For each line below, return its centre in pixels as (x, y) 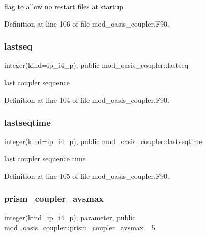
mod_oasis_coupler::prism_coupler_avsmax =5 (80, 227)
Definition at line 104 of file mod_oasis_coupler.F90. (87, 99)
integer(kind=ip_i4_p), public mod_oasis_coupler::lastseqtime (103, 141)
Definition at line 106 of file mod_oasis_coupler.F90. (87, 23)
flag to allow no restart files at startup (64, 6)
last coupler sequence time (45, 158)
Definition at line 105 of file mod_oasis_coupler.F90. (87, 175)
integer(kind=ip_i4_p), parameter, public (70, 217)
